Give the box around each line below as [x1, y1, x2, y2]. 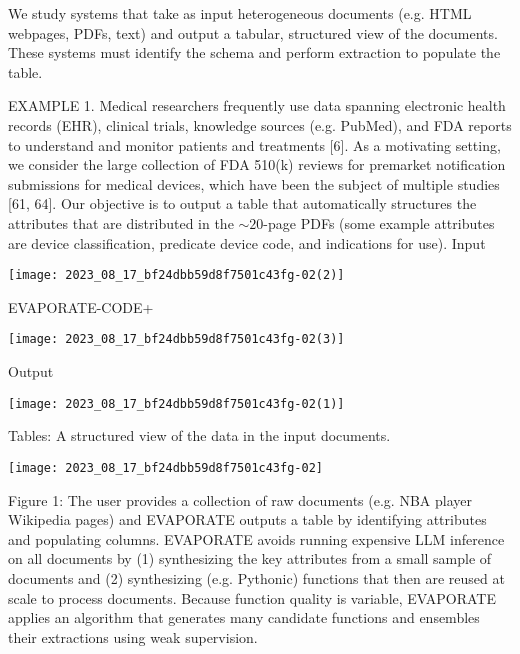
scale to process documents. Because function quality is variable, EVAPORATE [8, 587, 496, 608]
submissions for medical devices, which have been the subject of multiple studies [8, 173, 500, 194]
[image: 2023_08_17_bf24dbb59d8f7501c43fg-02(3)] [8, 332, 345, 347]
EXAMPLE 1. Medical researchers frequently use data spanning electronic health [8, 95, 506, 116]
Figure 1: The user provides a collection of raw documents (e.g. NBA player [8, 489, 472, 510]
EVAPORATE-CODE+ [8, 296, 154, 317]
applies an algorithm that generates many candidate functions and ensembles [8, 607, 480, 628]
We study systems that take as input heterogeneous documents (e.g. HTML [8, 3, 472, 23]
